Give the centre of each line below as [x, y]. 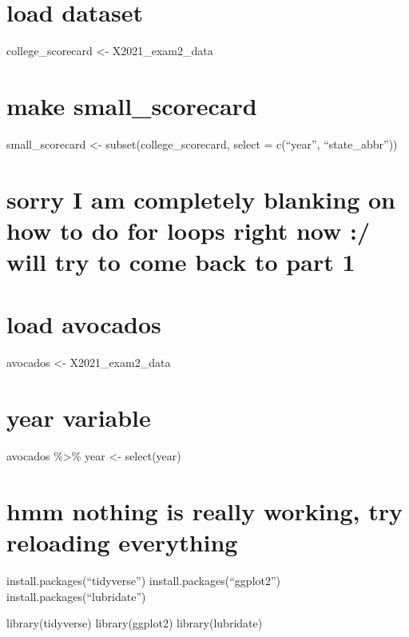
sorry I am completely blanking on [201, 199]
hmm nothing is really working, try [205, 510]
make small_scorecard [132, 105]
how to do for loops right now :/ [189, 230]
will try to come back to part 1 [181, 261]
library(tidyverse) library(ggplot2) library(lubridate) [135, 623]
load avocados [84, 324]
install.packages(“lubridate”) [76, 596]
